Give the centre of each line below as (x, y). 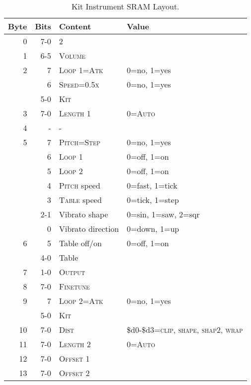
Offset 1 (74, 358)
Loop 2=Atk (81, 301)
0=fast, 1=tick (152, 185)
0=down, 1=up (153, 229)
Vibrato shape (84, 214)
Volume (72, 55)
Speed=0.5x (79, 84)
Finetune (75, 286)
